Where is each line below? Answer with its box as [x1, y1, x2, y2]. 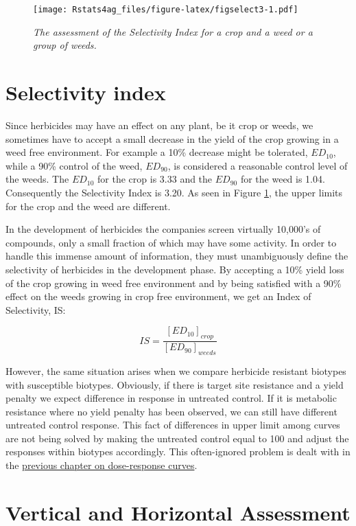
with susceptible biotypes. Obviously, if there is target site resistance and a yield [5, 377, 344, 391]
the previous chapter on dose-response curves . [5, 458, 198, 472]
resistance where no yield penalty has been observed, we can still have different [5, 404, 337, 418]
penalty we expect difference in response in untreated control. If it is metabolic [5, 391, 337, 405]
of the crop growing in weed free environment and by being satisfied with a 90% [5, 275, 342, 290]
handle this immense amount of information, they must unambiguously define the [5, 249, 348, 263]
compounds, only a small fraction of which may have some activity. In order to [5, 235, 337, 249]
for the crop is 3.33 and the [97, 172, 213, 186]
